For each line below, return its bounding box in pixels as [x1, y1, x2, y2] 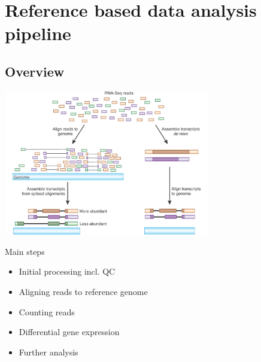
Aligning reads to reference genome [19, 285, 148, 297]
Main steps [5, 245, 45, 257]
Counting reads [19, 305, 75, 318]
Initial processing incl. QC [19, 265, 116, 278]
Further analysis [19, 345, 78, 358]
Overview [5, 62, 65, 80]
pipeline [5, 21, 71, 45]
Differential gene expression [19, 326, 120, 338]
